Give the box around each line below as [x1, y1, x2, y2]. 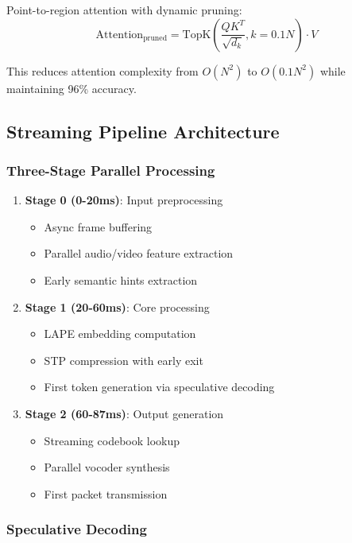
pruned [143, 34, 168, 43]
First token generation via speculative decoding [44, 378, 275, 395]
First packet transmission [44, 485, 168, 502]
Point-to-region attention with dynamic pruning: [6, 2, 242, 17]
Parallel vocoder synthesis [44, 459, 170, 475]
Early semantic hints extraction [44, 271, 198, 288]
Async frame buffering [44, 218, 153, 235]
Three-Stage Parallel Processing [6, 160, 215, 180]
